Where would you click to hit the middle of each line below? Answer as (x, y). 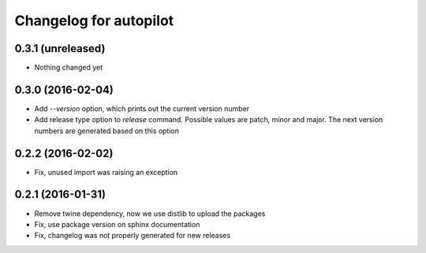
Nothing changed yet (68, 68)
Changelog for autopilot (94, 20)
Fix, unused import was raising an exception (106, 172)
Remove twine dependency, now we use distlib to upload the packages (150, 214)
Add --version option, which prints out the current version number (142, 108)
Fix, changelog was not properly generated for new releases (133, 236)
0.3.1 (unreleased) (60, 48)
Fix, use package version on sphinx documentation (117, 224)
